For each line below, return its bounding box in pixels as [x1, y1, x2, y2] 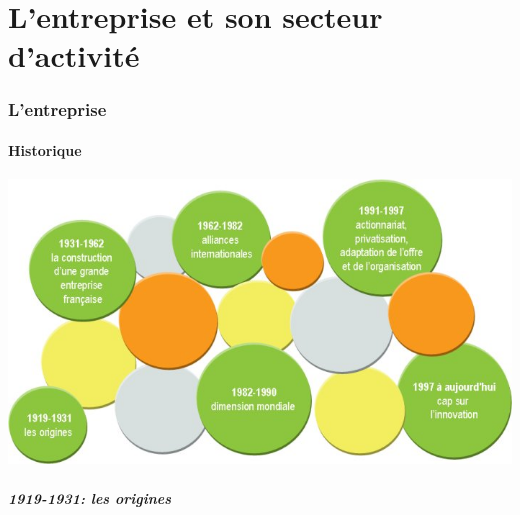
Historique [8, 140, 82, 160]
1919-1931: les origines [8, 487, 172, 508]
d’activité [8, 35, 140, 76]
